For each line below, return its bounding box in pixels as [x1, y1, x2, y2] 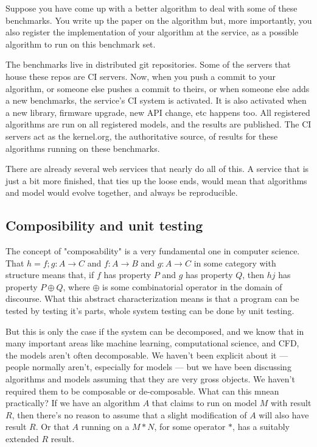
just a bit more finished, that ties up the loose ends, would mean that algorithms [5, 174, 307, 187]
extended [5, 432, 39, 445]
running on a [81, 420, 130, 433]
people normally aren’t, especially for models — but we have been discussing [5, 360, 291, 373]
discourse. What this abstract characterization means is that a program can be [5, 292, 299, 305]
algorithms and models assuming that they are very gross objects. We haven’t [5, 373, 295, 385]
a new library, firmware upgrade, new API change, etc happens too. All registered [5, 105, 310, 118]
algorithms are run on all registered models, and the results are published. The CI [5, 118, 312, 131]
